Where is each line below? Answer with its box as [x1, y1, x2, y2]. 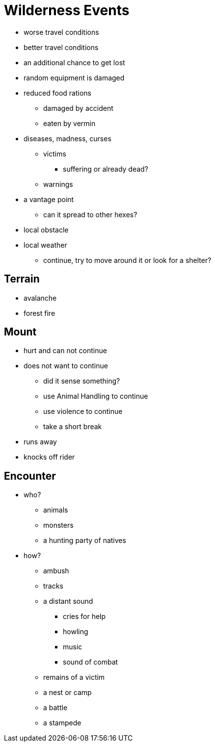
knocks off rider [24, 453, 75, 462]
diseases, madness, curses [24, 134, 111, 143]
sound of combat [63, 658, 118, 667]
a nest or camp [43, 688, 92, 697]
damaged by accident [43, 103, 113, 112]
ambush [43, 566, 69, 575]
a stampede [43, 719, 81, 727]
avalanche [24, 293, 57, 302]
